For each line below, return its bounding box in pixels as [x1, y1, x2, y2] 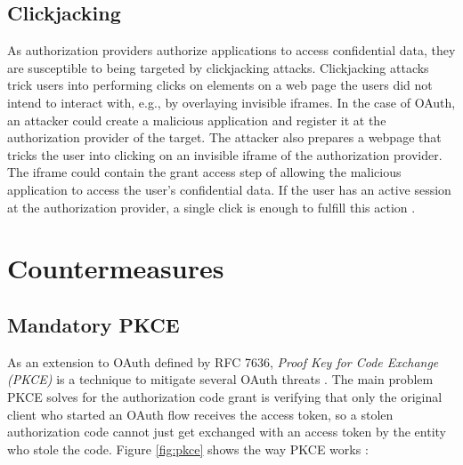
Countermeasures [7, 250, 224, 286]
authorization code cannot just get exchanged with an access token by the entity [7, 422, 446, 441]
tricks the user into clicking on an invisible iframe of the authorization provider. [7, 145, 443, 164]
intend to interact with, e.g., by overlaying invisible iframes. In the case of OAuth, [7, 92, 456, 111]
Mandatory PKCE [7, 310, 180, 338]
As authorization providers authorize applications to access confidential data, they [7, 41, 456, 60]
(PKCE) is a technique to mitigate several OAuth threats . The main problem [7, 370, 434, 389]
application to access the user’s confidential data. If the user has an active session [7, 180, 451, 198]
